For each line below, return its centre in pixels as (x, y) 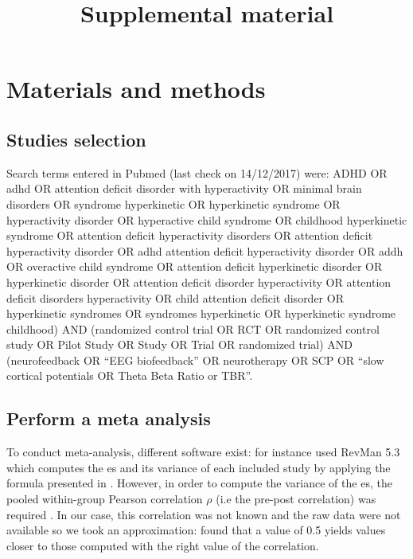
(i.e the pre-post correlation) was (296, 499)
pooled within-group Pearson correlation (105, 499)
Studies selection (76, 139)
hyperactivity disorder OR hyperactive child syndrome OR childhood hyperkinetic (207, 219)
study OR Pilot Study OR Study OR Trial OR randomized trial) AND (180, 344)
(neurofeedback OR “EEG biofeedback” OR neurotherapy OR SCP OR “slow (195, 360)
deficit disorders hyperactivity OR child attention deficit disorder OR (175, 297)
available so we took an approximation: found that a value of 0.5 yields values (196, 530)
